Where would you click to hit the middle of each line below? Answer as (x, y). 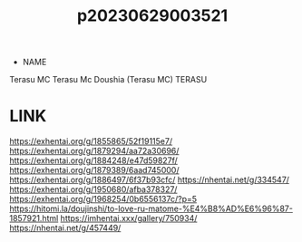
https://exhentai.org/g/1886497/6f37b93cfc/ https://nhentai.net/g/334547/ (150, 180)
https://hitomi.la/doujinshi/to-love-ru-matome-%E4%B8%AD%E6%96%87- (151, 208)
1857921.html (34, 218)
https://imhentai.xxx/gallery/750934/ (129, 218)
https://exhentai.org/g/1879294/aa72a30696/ (94, 151)
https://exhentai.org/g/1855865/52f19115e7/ (91, 141)
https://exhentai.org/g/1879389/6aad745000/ (94, 170)
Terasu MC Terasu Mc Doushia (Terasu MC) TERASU (108, 80)
